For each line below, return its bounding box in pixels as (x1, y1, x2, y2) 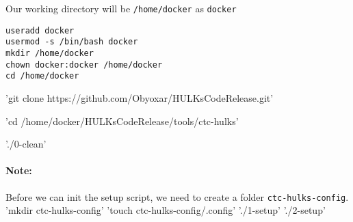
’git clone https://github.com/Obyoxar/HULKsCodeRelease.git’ (5, 90, 274, 105)
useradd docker (5, 25, 75, 36)
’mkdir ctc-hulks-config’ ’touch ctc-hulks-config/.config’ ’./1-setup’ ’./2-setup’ (5, 203, 326, 217)
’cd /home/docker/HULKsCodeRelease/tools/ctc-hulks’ (5, 113, 239, 128)
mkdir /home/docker (5, 48, 94, 58)
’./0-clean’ (5, 137, 47, 151)
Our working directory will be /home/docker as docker (5, 1, 237, 15)
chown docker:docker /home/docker (5, 59, 163, 70)
